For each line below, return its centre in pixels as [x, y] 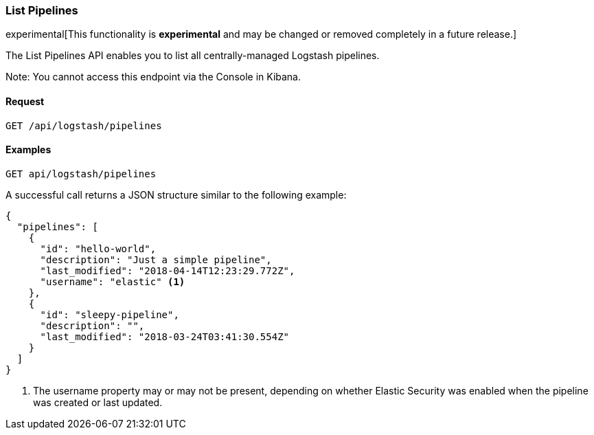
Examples [28, 150]
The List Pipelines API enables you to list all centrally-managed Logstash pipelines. [193, 56]
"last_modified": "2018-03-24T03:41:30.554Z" [165, 336]
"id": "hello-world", [98, 248]
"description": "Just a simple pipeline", [156, 259]
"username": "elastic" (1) [113, 281]
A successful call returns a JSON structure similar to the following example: [176, 194]
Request [25, 101]
